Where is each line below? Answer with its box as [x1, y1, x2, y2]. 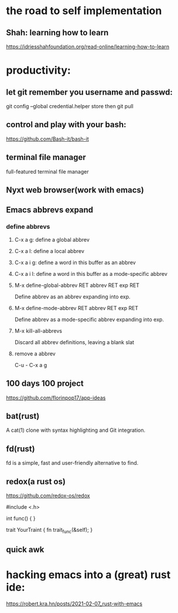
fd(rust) [6, 444, 35, 454]
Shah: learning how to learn [6, 28, 109, 38]
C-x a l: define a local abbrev [14, 247, 85, 254]
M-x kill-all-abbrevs [14, 327, 63, 334]
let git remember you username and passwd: [6, 87, 173, 97]
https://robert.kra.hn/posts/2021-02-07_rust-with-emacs [6, 600, 142, 607]
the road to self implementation [6, 4, 162, 18]
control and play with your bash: [6, 119, 126, 130]
